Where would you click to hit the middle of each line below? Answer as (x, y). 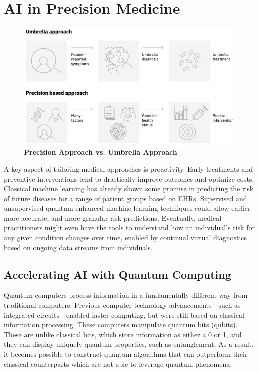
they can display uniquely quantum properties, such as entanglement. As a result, (129, 344)
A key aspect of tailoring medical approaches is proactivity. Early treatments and (129, 169)
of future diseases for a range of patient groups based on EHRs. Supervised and (126, 198)
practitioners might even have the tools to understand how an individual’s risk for (129, 227)
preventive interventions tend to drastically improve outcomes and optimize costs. (129, 179)
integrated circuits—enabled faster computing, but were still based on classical (124, 314)
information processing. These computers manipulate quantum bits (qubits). (121, 324)
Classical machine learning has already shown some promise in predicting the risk (129, 188)
